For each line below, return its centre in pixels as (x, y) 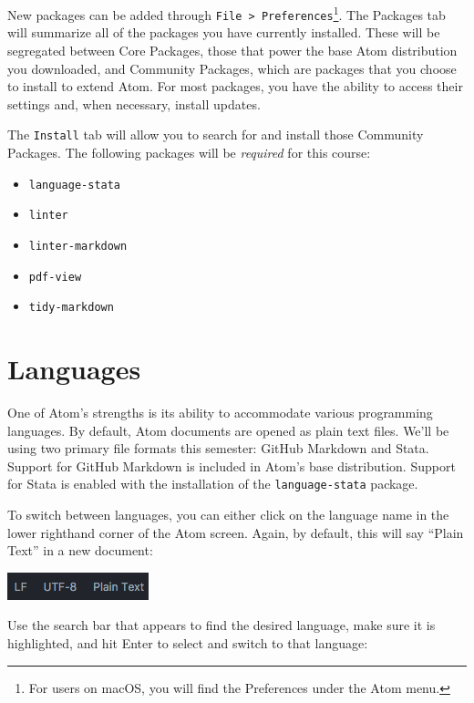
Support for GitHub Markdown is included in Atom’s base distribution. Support (232, 465)
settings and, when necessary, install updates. (134, 103)
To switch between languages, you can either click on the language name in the (228, 514)
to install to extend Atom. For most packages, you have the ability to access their (235, 86)
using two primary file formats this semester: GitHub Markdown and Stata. (218, 448)
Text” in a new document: (80, 550)
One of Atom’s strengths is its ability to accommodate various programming (220, 412)
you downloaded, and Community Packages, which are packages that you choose (232, 68)
